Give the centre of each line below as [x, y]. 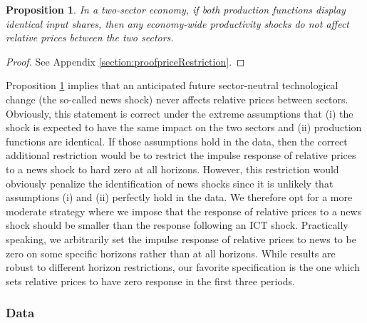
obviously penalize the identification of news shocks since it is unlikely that [170, 183]
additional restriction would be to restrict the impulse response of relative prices [181, 155]
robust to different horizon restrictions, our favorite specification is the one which [183, 267]
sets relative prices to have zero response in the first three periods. [150, 281]
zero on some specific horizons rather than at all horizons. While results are [171, 253]
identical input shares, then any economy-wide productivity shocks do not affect [177, 23]
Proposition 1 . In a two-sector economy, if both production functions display [176, 9]
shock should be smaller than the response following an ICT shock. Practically [177, 225]
